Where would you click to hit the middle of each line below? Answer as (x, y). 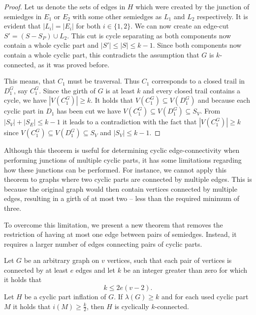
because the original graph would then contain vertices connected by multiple (121, 188)
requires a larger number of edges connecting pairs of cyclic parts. (103, 243)
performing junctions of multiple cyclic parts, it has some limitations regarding (123, 159)
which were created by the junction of (192, 6)
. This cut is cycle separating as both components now (149, 35)
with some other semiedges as (117, 16)
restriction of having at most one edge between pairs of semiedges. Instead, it (120, 234)
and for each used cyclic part (205, 297)
